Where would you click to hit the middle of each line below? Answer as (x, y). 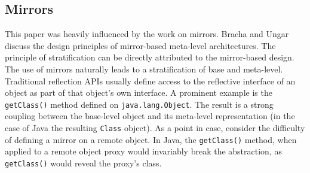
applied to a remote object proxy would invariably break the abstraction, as (143, 151)
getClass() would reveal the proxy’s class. (83, 163)
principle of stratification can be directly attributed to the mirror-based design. (150, 57)
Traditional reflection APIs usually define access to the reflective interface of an (150, 81)
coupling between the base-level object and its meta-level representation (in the (150, 116)
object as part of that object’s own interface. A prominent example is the (139, 92)
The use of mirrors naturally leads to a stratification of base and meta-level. (144, 69)
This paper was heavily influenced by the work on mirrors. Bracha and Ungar (147, 34)
